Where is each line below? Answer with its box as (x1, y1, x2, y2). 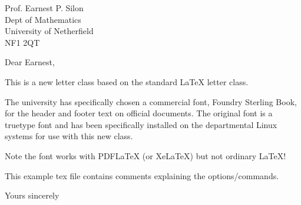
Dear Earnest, (5, 56, 55, 68)
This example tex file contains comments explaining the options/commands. (5, 169, 279, 182)
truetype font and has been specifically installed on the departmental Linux (5, 118, 277, 130)
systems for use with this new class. (5, 130, 133, 142)
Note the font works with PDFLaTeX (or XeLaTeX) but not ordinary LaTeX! (5, 149, 286, 162)
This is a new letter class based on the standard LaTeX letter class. (5, 75, 249, 88)
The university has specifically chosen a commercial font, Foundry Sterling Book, (5, 95, 297, 107)
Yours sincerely (5, 189, 59, 201)
